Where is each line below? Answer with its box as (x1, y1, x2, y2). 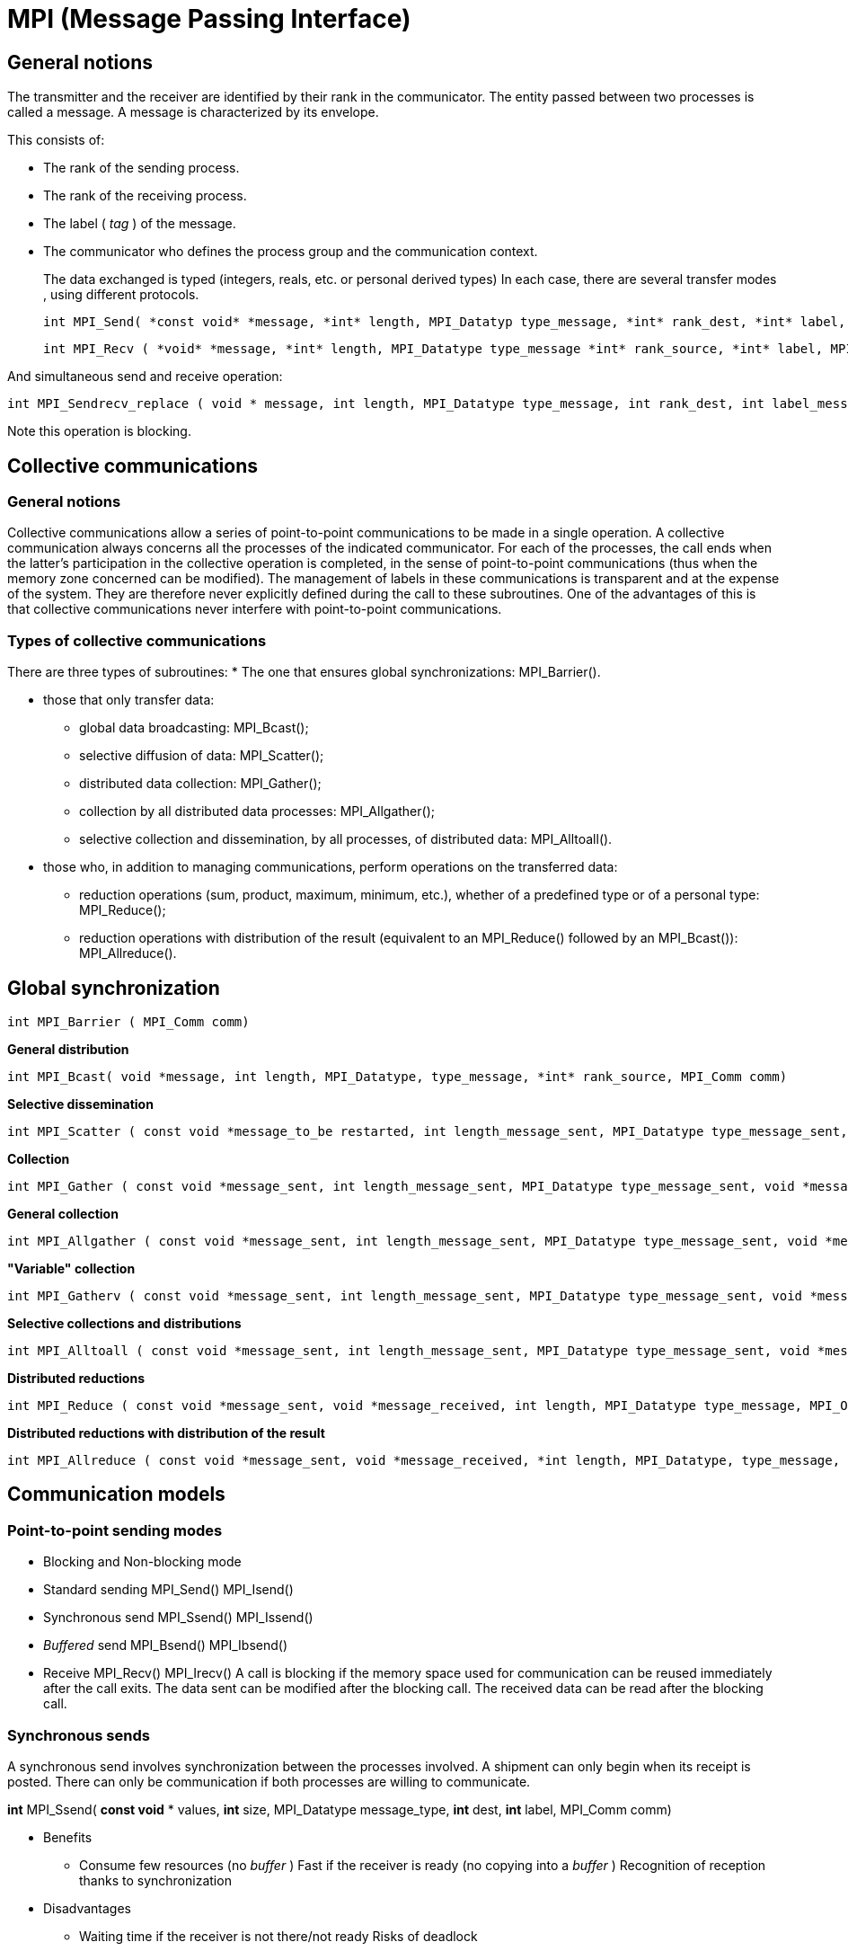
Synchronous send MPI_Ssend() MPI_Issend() (43, 1610, 314, 1626)
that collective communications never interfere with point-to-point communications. (7, 601, 502, 617)
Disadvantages (43, 1900, 131, 1916)
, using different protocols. (43, 287, 199, 303)
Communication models (7, 1483, 225, 1506)
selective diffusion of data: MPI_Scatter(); (79, 748, 324, 764)
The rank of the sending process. (43, 160, 240, 176)
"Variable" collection (7, 1260, 136, 1276)
